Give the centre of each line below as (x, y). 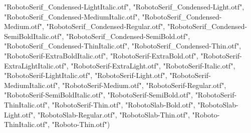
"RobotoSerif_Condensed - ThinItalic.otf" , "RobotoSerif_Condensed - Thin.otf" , (123, 46)
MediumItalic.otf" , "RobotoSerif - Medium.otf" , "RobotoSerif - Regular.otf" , (115, 85)
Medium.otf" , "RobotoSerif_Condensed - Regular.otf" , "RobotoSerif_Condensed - (126, 26)
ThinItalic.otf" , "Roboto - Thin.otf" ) (57, 124)
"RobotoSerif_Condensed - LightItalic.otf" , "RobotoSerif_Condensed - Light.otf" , (124, 6)
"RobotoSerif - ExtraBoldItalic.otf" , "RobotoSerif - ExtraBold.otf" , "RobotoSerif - (123, 55)
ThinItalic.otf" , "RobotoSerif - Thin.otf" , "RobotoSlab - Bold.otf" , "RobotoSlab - (121, 104)
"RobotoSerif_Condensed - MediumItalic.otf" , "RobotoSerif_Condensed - (113, 16)
